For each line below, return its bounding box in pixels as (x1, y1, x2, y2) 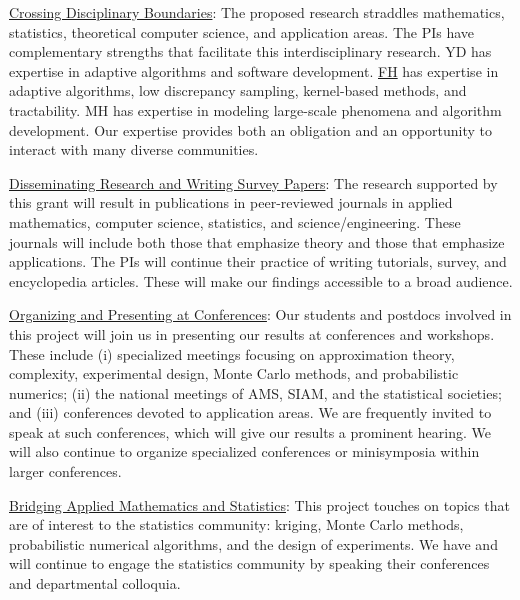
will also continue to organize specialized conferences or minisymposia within (9, 441, 480, 462)
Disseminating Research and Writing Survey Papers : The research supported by (9, 172, 498, 193)
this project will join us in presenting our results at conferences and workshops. (9, 323, 495, 344)
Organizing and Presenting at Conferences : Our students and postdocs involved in (9, 304, 512, 325)
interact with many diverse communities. (9, 139, 259, 160)
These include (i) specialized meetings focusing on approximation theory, (9, 343, 455, 364)
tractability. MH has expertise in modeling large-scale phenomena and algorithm (9, 99, 502, 120)
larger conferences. (9, 461, 122, 482)
